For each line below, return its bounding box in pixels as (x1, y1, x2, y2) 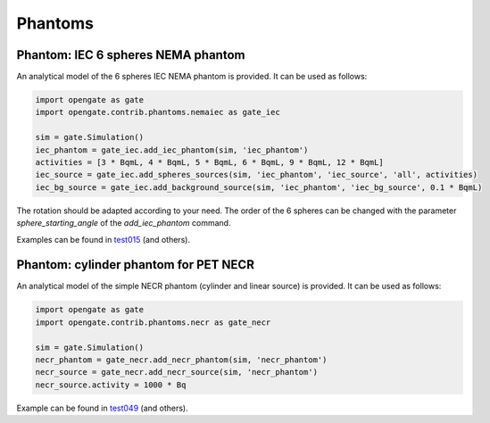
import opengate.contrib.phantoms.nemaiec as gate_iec (35, 107, 280, 118)
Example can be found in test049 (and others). (16, 402, 188, 413)
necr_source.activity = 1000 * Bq (35, 379, 187, 390)
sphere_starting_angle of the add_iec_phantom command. (16, 218, 231, 228)
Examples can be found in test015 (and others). (16, 234, 191, 245)
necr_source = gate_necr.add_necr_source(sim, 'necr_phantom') (35, 367, 319, 377)
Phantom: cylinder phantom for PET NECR (16, 257, 254, 272)
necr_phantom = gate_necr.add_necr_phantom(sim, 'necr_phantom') (35, 355, 328, 365)
